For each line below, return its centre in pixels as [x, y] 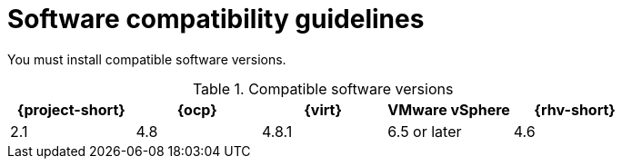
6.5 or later [425, 131]
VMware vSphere [449, 109]
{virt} [323, 109]
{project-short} [71, 109]
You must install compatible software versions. [147, 59]
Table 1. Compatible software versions [323, 88]
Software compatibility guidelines [216, 19]
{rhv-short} [575, 109]
